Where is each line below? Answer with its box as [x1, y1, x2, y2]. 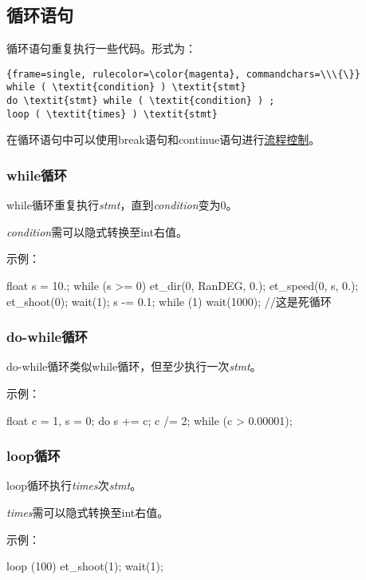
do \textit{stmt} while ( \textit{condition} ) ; [6, 95, 275, 107]
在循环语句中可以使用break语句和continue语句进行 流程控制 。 [6, 131, 321, 148]
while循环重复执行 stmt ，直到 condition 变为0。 [6, 197, 238, 213]
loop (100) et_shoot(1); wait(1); [6, 558, 163, 574]
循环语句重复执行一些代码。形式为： [6, 40, 196, 57]
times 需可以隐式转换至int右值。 [6, 504, 169, 521]
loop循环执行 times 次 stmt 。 [6, 477, 142, 494]
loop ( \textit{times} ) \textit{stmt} [6, 108, 218, 120]
